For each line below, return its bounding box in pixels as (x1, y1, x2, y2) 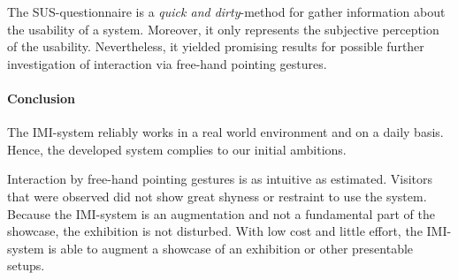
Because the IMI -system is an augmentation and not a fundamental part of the (7, 204, 435, 223)
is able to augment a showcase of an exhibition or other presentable (48, 238, 414, 257)
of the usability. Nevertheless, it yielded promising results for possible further (7, 37, 424, 56)
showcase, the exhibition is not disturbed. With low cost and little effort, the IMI (7, 222, 447, 240)
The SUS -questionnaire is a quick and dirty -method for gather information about (7, 3, 446, 20)
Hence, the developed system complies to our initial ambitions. (7, 140, 347, 158)
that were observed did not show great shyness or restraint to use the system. (7, 186, 427, 205)
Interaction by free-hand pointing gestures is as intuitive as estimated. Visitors (7, 170, 433, 188)
